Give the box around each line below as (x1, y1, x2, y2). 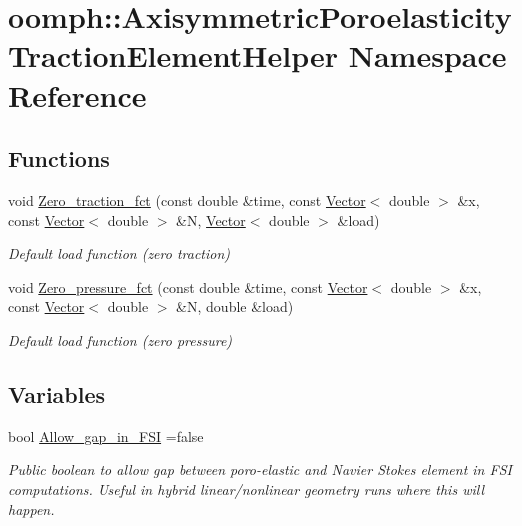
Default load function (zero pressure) (8, 329, 233, 350)
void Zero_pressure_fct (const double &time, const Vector (8, 276, 368, 297)
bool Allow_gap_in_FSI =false (8, 425, 204, 446)
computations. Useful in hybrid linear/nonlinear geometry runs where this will (8, 478, 484, 499)
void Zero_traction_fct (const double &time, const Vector (8, 189, 366, 210)
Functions (8, 143, 110, 174)
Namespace (348, 35, 507, 76)
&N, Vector (176, 209, 246, 230)
